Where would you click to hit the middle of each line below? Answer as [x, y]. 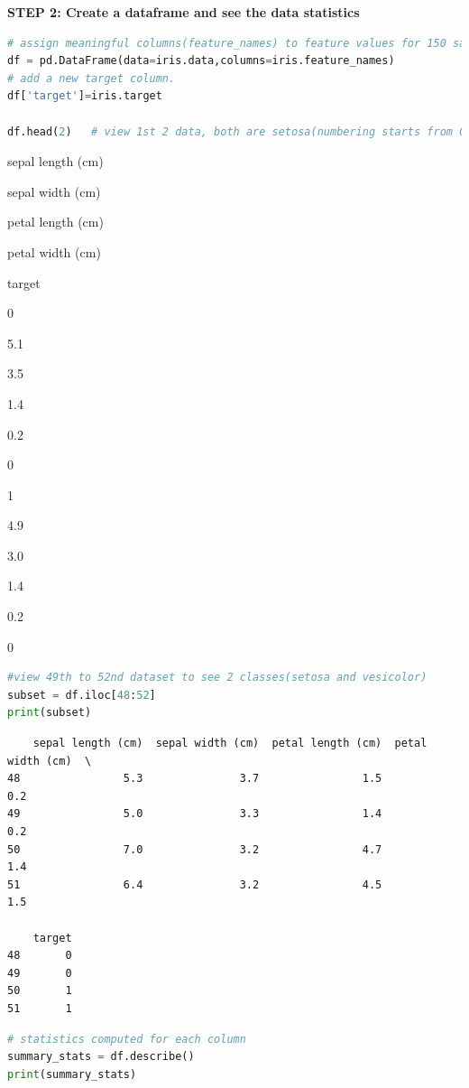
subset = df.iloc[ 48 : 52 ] [82, 695]
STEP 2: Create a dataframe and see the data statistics [184, 12]
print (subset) [50, 713]
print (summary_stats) [72, 1074]
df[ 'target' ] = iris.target [85, 96]
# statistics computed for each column [127, 1039]
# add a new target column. [92, 78]
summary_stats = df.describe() [101, 1057]
